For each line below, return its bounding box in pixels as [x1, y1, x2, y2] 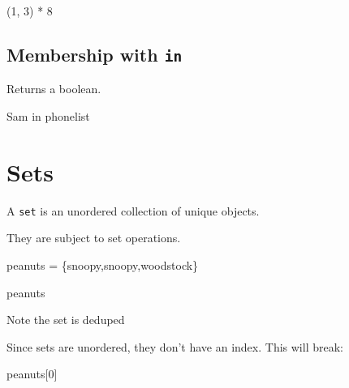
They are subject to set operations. [6, 229, 181, 246]
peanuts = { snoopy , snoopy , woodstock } [6, 256, 199, 273]
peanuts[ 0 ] [6, 365, 58, 382]
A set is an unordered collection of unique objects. [6, 202, 260, 219]
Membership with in [6, 41, 183, 66]
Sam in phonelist [6, 107, 90, 124]
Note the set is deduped [6, 311, 125, 328]
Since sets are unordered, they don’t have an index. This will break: [6, 338, 343, 355]
